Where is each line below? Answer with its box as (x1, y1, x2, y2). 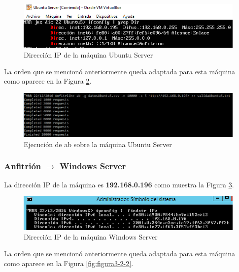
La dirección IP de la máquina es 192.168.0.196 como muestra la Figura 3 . (4, 179, 234, 189)
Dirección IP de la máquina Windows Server (24, 232, 158, 242)
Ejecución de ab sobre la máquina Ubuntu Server (24, 139, 172, 149)
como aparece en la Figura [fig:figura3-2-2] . (4, 258, 134, 268)
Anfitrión (4, 160, 41, 172)
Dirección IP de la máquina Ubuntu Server (24, 50, 153, 60)
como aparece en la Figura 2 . (4, 76, 92, 86)
